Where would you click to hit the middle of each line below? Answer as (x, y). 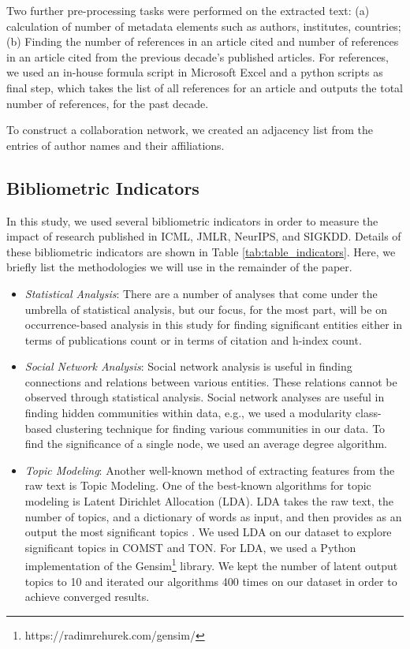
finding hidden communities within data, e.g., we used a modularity (188, 413)
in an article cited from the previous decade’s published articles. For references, (198, 56)
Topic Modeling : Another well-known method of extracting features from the (210, 470)
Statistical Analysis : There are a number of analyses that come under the (201, 293)
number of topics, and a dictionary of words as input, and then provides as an (213, 516)
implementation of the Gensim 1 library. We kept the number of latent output (211, 565)
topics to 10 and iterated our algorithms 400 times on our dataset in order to (211, 581)
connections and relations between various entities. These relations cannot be (211, 381)
